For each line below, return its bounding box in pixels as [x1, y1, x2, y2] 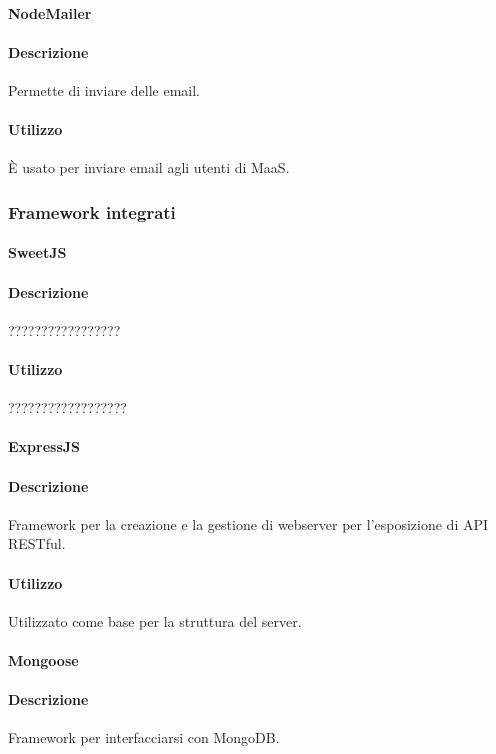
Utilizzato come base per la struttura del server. [8, 610, 302, 631]
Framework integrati [8, 199, 176, 224]
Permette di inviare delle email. [8, 79, 200, 100]
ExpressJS [8, 436, 81, 457]
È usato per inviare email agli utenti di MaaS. [8, 157, 290, 178]
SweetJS [8, 242, 67, 263]
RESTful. [8, 533, 66, 554]
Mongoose [8, 649, 79, 670]
